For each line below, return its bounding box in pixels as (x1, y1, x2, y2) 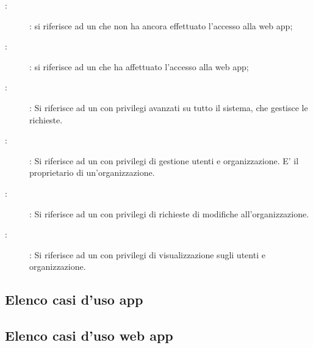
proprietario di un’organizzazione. (29, 166, 155, 179)
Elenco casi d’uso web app (5, 326, 173, 345)
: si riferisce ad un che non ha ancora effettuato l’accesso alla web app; (29, 19, 293, 32)
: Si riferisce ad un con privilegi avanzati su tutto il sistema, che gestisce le (29, 101, 308, 114)
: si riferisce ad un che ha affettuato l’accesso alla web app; (29, 60, 249, 73)
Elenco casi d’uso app (5, 290, 143, 309)
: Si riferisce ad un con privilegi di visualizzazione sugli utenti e (29, 248, 265, 261)
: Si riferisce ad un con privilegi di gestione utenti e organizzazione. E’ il (29, 154, 299, 167)
